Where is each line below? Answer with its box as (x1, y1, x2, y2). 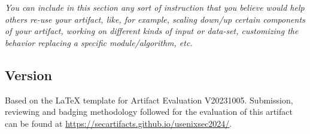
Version (5, 65, 52, 84)
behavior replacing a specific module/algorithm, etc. (5, 36, 193, 48)
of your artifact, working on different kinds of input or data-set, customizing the (5, 25, 299, 37)
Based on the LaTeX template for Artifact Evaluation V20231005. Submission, (5, 93, 293, 106)
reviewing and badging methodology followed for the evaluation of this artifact (5, 105, 293, 118)
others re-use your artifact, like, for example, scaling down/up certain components (5, 13, 305, 25)
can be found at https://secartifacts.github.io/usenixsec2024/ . (5, 117, 232, 129)
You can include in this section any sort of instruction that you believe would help (5, 1, 305, 13)
